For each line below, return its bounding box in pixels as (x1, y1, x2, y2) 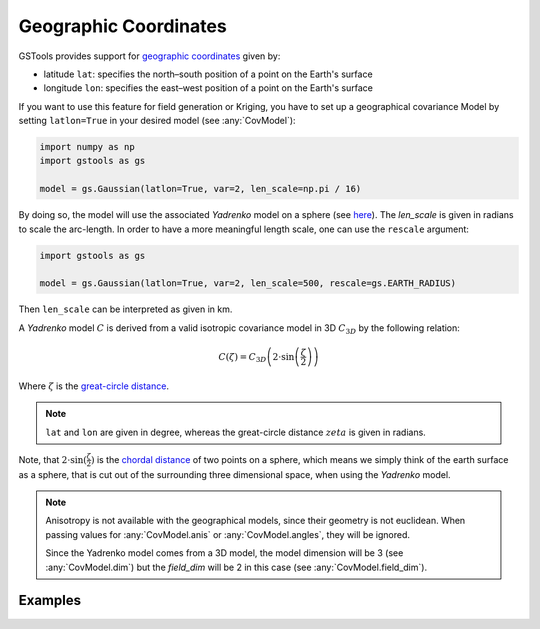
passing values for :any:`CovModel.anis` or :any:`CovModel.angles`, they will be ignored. (45, 528, 410, 540)
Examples (18, 592, 82, 609)
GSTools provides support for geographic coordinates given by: (18, 50, 281, 62)
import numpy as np (39, 141, 135, 153)
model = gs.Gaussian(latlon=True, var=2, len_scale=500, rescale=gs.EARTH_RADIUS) (39, 278, 457, 289)
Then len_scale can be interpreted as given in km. (18, 303, 233, 315)
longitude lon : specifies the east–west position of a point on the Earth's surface (43, 82, 374, 94)
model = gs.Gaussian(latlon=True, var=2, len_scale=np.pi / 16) (39, 183, 362, 195)
